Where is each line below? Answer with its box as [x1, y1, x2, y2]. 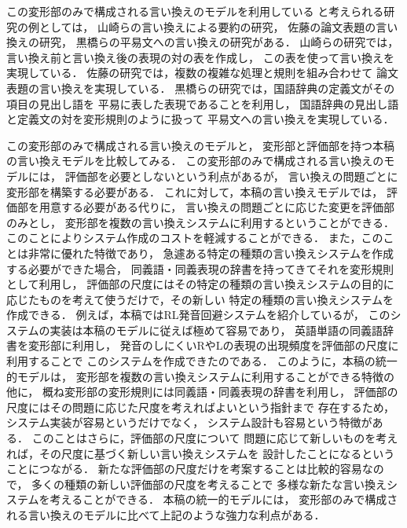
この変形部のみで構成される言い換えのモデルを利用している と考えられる [6, 3, 384, 19]
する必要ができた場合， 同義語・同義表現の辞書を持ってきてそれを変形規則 [6, 260, 394, 277]
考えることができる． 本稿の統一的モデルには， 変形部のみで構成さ [49, 491, 398, 508]
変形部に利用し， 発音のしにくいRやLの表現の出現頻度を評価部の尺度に [27, 337, 399, 354]
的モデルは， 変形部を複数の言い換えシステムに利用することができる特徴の [6, 368, 394, 384]
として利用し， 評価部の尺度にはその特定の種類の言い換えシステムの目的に [6, 276, 394, 292]
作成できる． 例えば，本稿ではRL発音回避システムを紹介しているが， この [6, 306, 390, 323]
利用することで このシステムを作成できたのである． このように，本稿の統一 [6, 353, 398, 369]
